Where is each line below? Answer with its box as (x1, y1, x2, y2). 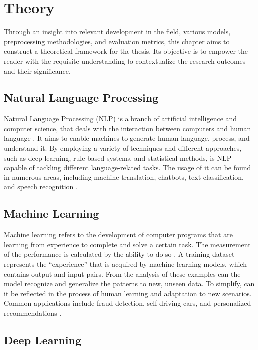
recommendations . (4, 308, 62, 318)
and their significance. (4, 65, 71, 76)
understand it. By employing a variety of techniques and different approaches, (4, 143, 242, 153)
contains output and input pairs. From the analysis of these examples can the (4, 268, 241, 279)
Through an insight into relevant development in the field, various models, (4, 26, 231, 37)
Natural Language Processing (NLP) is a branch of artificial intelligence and (4, 113, 237, 124)
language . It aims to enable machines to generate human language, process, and (4, 133, 250, 143)
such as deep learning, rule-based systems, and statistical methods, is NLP (4, 152, 232, 163)
